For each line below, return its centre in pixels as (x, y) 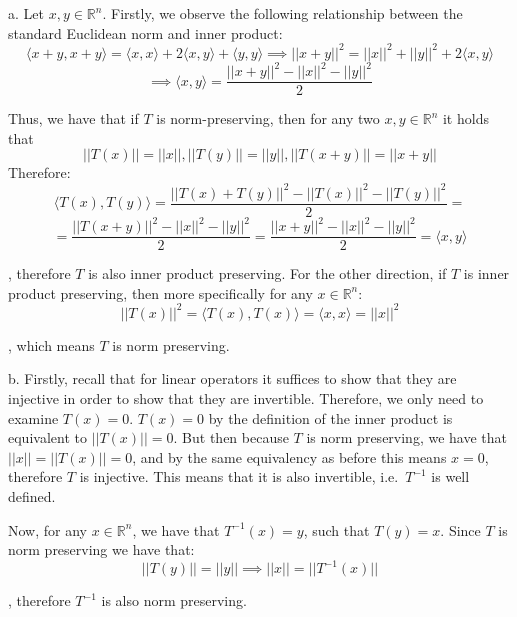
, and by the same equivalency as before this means (289, 456)
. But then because (231, 437)
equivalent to (47, 437)
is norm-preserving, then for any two (268, 118)
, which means (51, 344)
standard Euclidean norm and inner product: (145, 32)
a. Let (26, 13)
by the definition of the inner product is (330, 417)
